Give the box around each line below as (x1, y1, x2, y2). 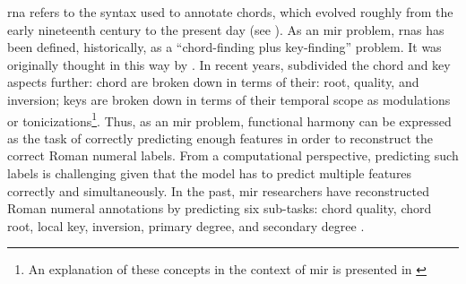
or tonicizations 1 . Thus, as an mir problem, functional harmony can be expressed (7, 108, 452, 130)
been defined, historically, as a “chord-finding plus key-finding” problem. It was (7, 38, 442, 56)
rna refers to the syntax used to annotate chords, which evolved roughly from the (7, 3, 453, 21)
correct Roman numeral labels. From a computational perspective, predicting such (7, 146, 459, 165)
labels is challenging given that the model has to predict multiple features (7, 164, 412, 182)
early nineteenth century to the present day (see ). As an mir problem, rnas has (7, 20, 444, 39)
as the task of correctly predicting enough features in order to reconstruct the (7, 128, 434, 147)
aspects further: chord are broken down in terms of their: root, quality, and (7, 73, 419, 91)
